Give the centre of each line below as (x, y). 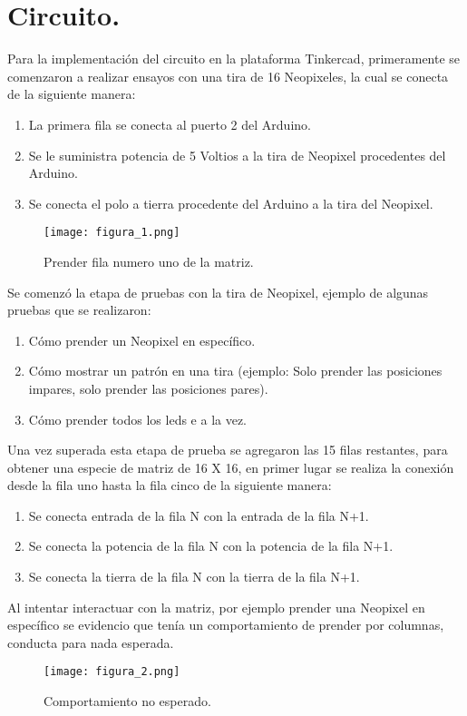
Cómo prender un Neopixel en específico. (142, 340)
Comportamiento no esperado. (127, 701)
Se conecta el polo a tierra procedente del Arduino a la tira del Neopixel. (231, 203)
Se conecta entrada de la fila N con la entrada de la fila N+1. (199, 515)
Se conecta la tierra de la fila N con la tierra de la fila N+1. (194, 577)
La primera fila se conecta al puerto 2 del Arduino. (170, 124)
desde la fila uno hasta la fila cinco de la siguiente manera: (170, 485)
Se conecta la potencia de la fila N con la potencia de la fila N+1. (211, 546)
